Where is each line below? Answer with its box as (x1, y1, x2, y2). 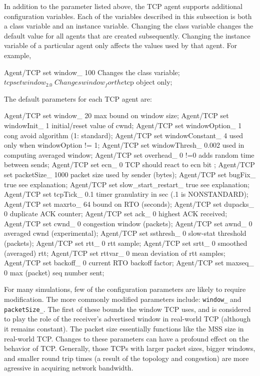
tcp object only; (124, 77, 172, 87)
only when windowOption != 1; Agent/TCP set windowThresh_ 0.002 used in (4, 140, 244, 150)
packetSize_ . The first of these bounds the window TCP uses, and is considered (4, 303, 251, 314)
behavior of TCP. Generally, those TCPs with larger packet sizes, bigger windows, (4, 343, 255, 353)
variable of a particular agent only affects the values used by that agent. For (4, 40, 237, 51)
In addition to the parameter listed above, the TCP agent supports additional (4, 1, 242, 11)
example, (4, 50, 31, 60)
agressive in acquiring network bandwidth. (4, 362, 133, 373)
